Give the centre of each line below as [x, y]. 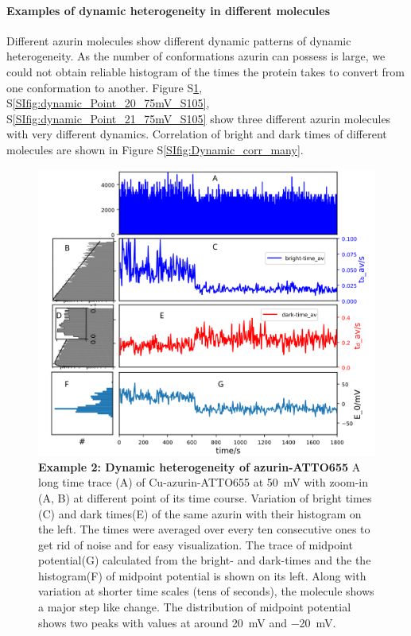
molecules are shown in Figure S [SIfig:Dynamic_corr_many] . [155, 149]
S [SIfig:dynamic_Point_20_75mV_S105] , [108, 103]
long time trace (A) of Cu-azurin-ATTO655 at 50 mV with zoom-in [204, 482]
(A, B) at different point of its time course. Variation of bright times [205, 497]
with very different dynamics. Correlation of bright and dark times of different [197, 134]
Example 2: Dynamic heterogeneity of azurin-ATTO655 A [200, 466]
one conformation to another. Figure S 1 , [105, 87]
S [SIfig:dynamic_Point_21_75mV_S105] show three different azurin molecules [199, 118]
